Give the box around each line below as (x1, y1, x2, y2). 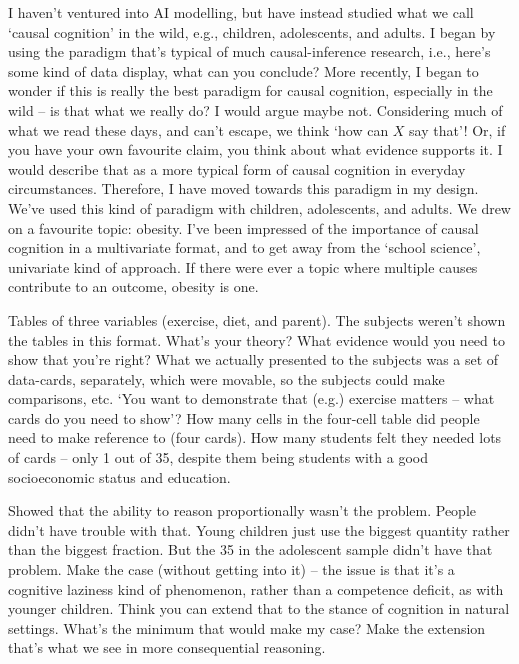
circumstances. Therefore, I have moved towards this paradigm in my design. (8, 178, 479, 199)
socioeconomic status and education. (8, 466, 231, 487)
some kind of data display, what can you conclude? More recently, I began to (8, 60, 479, 81)
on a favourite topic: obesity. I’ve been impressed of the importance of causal (8, 217, 479, 238)
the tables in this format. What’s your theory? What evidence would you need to (8, 329, 505, 350)
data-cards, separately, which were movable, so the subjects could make (8, 368, 445, 389)
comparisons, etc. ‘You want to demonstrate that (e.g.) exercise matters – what (8, 388, 495, 409)
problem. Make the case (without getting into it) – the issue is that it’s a (8, 559, 455, 580)
